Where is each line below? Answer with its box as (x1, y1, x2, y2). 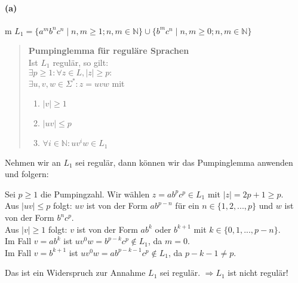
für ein (175, 199, 199, 212)
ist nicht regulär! (228, 266, 288, 279)
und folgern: (5, 168, 49, 180)
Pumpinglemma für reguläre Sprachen (28, 44, 189, 57)
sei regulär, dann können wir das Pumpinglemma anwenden (75, 156, 293, 168)
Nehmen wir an (5, 156, 61, 168)
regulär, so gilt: (53, 56, 109, 68)
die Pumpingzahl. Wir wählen (40, 187, 150, 200)
